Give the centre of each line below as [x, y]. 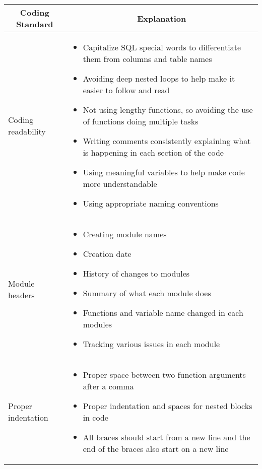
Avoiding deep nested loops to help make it [159, 78]
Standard [35, 24]
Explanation [162, 18]
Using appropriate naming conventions [151, 203]
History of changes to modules [136, 273]
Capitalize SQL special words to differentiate [162, 47]
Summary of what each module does [147, 293]
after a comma [108, 386]
